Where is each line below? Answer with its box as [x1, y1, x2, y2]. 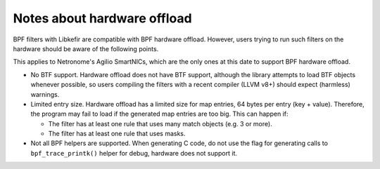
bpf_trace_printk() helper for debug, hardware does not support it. [30, 149, 238, 157]
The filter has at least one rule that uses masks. [48, 130, 186, 138]
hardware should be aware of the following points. [13, 44, 159, 53]
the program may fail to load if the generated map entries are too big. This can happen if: [30, 109, 289, 119]
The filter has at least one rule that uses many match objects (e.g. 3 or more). [48, 119, 272, 128]
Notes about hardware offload [13, 11, 193, 26]
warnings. [30, 90, 60, 98]
